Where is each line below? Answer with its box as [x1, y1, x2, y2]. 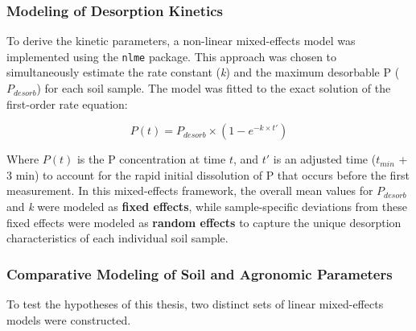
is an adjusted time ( [273, 151, 377, 168]
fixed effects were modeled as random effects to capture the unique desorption [6, 213, 402, 230]
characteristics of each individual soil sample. [6, 230, 229, 246]
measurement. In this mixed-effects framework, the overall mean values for [6, 182, 373, 199]
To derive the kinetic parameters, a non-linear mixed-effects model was [6, 32, 356, 49]
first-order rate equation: [6, 95, 128, 112]
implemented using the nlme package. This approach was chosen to [6, 48, 337, 64]
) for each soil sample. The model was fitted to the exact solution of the [36, 80, 391, 97]
